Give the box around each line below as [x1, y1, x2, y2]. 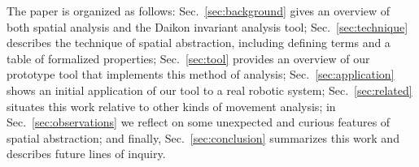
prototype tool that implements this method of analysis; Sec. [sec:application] [7, 66, 395, 83]
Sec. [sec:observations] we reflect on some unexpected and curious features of [7, 113, 391, 131]
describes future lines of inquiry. [7, 145, 166, 162]
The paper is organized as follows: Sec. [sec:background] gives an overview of [7, 2, 391, 19]
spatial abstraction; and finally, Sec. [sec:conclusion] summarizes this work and [7, 129, 399, 146]
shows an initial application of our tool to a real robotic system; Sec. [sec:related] [7, 81, 412, 98]
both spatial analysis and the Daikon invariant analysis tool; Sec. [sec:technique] [7, 18, 408, 35]
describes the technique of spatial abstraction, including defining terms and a [7, 34, 391, 51]
